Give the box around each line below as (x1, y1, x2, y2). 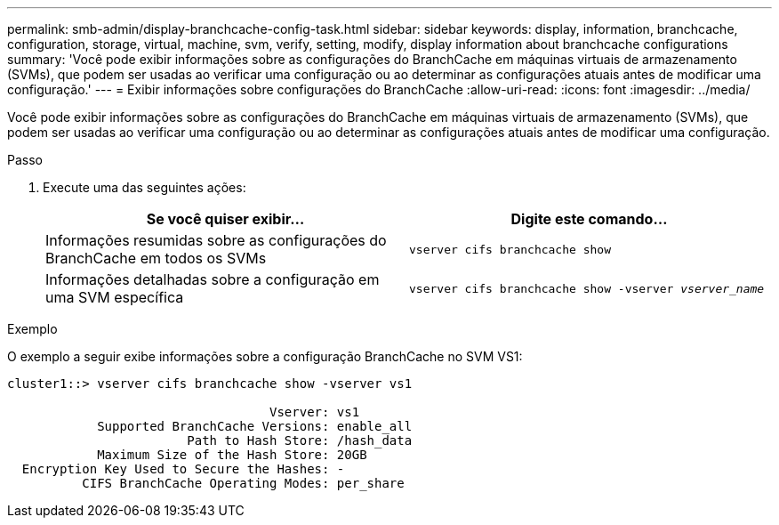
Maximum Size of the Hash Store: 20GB (97, 448, 367, 462)
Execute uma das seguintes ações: (43, 180, 246, 195)
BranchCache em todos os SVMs (45, 249, 267, 267)
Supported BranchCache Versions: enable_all (97, 419, 413, 433)
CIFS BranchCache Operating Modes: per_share (82, 476, 405, 490)
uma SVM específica (45, 288, 184, 306)
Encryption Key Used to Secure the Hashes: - (21, 462, 345, 476)
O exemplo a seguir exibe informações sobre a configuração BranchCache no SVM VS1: (7, 349, 523, 364)
